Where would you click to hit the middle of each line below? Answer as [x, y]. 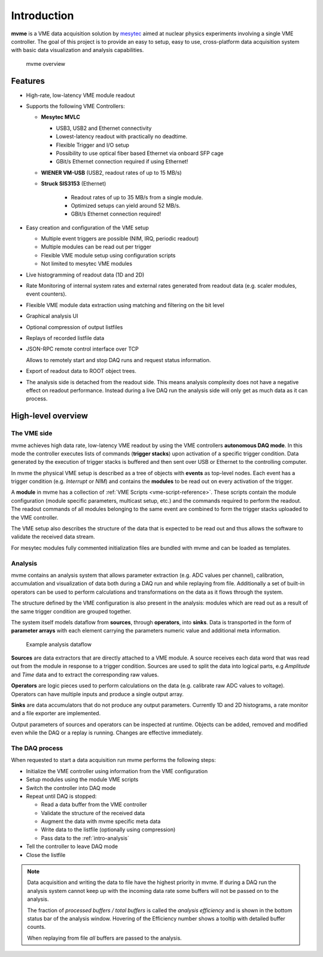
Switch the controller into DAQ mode [71, 788]
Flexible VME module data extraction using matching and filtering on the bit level [125, 305]
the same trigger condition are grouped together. [71, 611]
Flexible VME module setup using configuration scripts [108, 255]
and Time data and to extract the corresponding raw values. [85, 675]
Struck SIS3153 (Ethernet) [74, 184]
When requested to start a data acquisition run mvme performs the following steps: [114, 760]
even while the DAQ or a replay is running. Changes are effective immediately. [107, 733]
